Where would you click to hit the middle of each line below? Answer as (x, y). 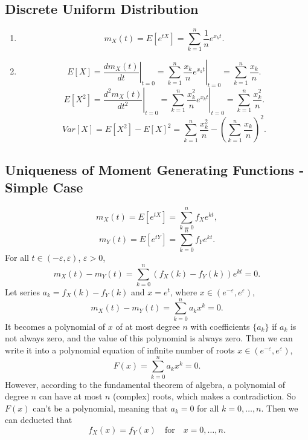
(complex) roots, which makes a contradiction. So (204, 396)
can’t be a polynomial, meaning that (100, 408)
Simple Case (44, 187)
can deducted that (39, 420)
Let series (22, 291)
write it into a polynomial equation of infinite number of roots (120, 350)
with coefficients (220, 326)
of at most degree (148, 326)
